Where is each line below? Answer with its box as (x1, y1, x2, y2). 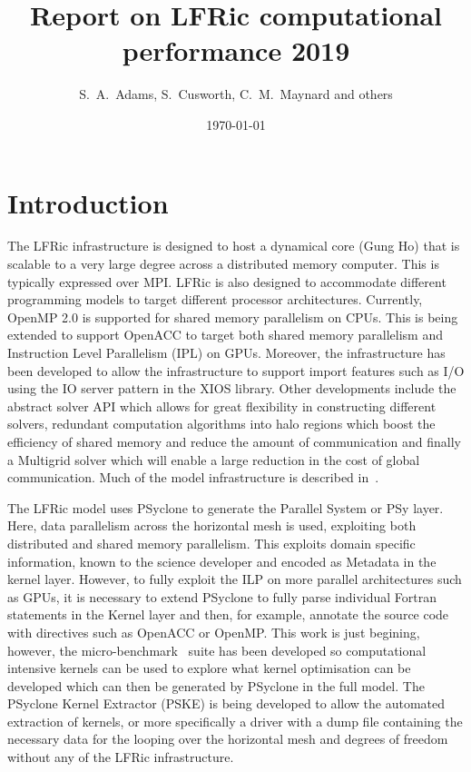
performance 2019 (122, 32, 350, 69)
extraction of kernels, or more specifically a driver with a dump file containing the (7, 711, 463, 730)
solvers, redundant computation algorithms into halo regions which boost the (7, 414, 436, 433)
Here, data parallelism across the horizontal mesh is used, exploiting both (7, 516, 417, 535)
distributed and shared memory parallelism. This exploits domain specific (7, 533, 416, 552)
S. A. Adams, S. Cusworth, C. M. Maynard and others (79, 84, 393, 104)
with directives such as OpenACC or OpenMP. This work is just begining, (7, 622, 420, 641)
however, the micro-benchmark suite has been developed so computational (7, 640, 427, 659)
